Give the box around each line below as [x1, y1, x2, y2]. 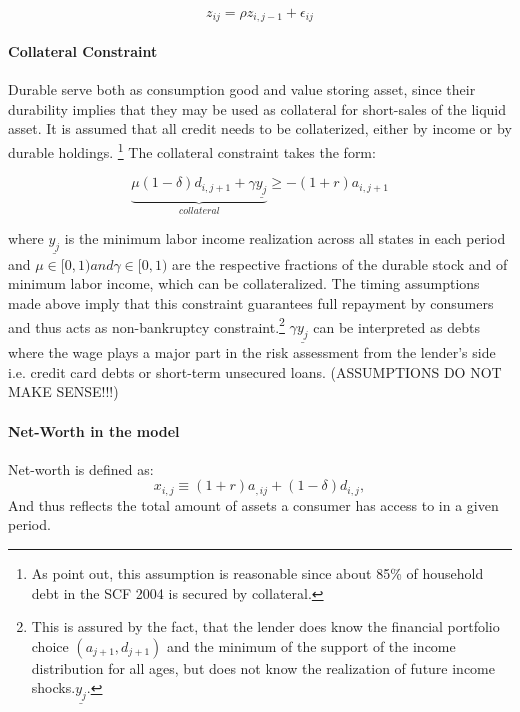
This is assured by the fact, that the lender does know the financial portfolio [31, 616, 500, 637]
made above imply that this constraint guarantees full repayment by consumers [8, 292, 494, 313]
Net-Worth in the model [8, 420, 180, 441]
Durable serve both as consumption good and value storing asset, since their [8, 79, 476, 100]
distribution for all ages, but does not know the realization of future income [31, 657, 495, 678]
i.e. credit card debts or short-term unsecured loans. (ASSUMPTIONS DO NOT [8, 361, 502, 382]
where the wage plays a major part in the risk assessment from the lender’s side [8, 342, 496, 363]
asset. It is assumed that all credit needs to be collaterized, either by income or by [8, 118, 512, 139]
